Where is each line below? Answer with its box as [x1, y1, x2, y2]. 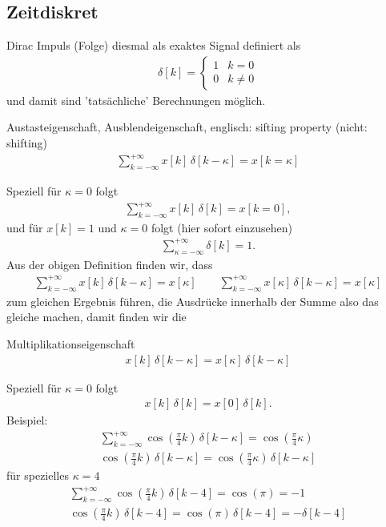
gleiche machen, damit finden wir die [6, 308, 187, 325]
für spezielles [6, 467, 69, 484]
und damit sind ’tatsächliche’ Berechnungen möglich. [6, 91, 266, 108]
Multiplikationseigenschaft [6, 335, 135, 352]
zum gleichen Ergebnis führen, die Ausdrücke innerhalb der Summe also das [6, 292, 379, 309]
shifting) [6, 135, 48, 151]
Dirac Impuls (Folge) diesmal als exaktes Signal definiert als [6, 37, 301, 54]
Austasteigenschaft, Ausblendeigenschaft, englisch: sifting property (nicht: [6, 119, 368, 135]
